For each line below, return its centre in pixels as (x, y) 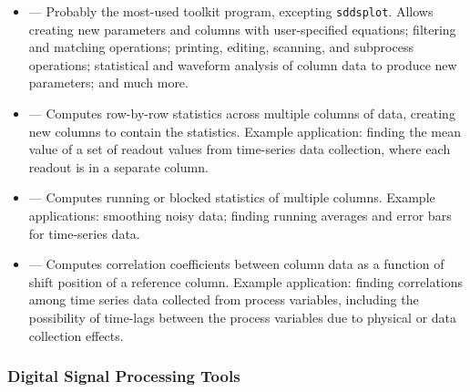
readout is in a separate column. (118, 166)
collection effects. (76, 335)
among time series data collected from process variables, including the (224, 299)
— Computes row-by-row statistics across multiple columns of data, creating (242, 113)
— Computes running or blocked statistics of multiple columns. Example (232, 197)
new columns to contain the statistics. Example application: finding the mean (245, 131)
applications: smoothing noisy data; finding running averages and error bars (240, 215)
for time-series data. (84, 233)
